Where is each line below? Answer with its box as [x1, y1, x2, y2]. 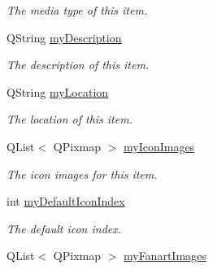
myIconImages [123, 137, 195, 154]
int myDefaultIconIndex [7, 193, 125, 210]
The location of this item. [7, 111, 133, 128]
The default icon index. [7, 219, 122, 236]
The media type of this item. [7, 2, 148, 18]
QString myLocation [7, 83, 109, 100]
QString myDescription [7, 28, 122, 46]
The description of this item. [7, 56, 150, 73]
